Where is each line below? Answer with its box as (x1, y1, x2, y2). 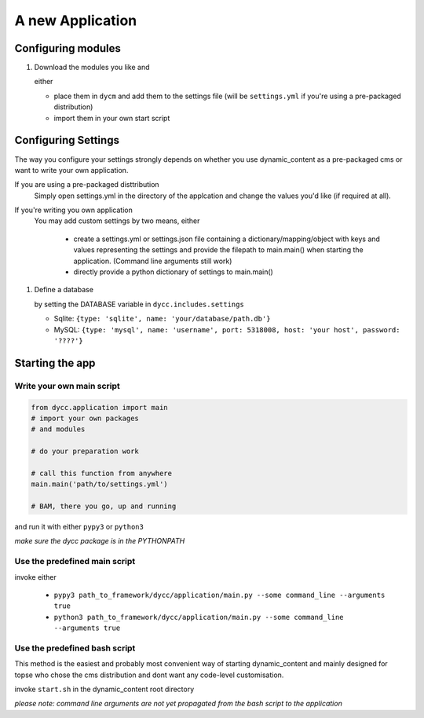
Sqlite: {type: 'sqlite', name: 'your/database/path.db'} (53, 314, 271, 324)
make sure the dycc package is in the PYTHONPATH (14, 537, 185, 546)
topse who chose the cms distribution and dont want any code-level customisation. (14, 670, 284, 680)
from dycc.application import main (31, 403, 168, 412)
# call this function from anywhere (31, 468, 173, 478)
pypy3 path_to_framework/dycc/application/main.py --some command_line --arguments (53, 590, 386, 599)
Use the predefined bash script (14, 643, 136, 654)
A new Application (14, 12, 137, 29)
